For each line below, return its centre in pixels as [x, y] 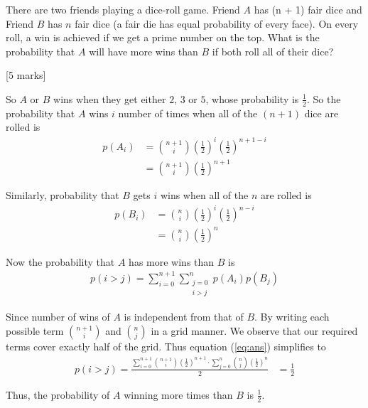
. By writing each [292, 317]
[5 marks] [26, 75]
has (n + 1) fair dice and [308, 9]
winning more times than [178, 394]
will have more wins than [144, 51]
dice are [321, 113]
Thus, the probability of [58, 394]
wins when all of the [204, 195]
